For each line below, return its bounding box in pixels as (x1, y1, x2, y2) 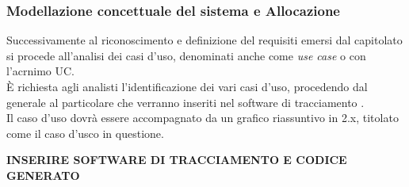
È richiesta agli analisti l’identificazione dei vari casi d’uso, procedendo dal (6, 78, 368, 94)
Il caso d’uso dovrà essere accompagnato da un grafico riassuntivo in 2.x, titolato (6, 109, 399, 126)
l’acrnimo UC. (6, 63, 75, 79)
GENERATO (6, 166, 80, 183)
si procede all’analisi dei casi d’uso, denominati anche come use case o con (6, 47, 366, 63)
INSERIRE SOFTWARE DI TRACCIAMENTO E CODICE (6, 151, 347, 168)
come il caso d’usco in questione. (6, 124, 164, 141)
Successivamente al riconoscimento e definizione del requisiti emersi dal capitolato (6, 32, 403, 48)
